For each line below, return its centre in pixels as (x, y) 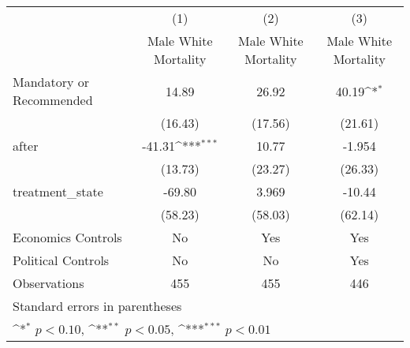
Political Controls (61, 260)
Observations (48, 283)
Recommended (53, 100)
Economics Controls (67, 237)
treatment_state (58, 191)
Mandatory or (51, 82)
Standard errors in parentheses (97, 306)
